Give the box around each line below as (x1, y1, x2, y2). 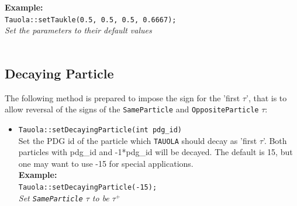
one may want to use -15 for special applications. (18, 157, 194, 169)
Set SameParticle (18, 191, 83, 204)
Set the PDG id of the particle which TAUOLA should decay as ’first (18, 134, 257, 146)
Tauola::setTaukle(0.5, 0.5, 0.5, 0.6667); (5, 15, 177, 24)
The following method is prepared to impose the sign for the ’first (5, 91, 240, 104)
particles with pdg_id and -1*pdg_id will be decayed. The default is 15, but (18, 146, 293, 158)
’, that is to (246, 91, 287, 104)
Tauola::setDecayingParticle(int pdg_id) (18, 125, 182, 134)
